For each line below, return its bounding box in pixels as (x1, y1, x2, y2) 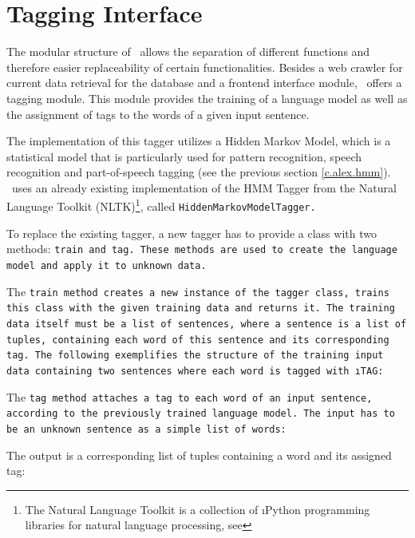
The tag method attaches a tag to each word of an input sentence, (6, 388, 373, 405)
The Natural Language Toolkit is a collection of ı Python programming (25, 500, 370, 517)
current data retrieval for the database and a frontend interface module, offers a (6, 74, 402, 91)
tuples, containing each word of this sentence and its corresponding (6, 334, 389, 346)
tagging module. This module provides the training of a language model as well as (6, 89, 408, 106)
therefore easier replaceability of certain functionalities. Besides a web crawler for (6, 58, 403, 75)
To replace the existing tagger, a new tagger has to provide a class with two (6, 224, 377, 241)
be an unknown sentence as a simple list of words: (6, 423, 287, 435)
